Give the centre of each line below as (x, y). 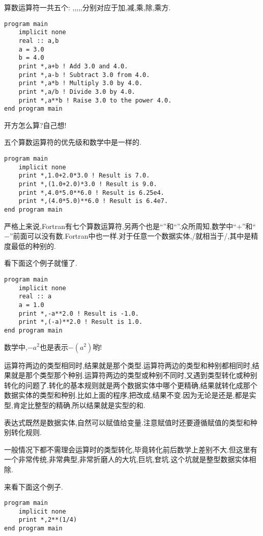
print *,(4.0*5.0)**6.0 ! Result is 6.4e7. (93, 201)
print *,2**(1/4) (48, 520)
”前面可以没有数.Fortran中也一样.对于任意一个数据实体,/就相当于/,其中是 (130, 236)
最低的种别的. (33, 246)
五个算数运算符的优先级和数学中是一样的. (73, 142)
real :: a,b (39, 41)
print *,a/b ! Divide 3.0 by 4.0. (77, 92)
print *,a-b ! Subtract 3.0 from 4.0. (84, 75)
